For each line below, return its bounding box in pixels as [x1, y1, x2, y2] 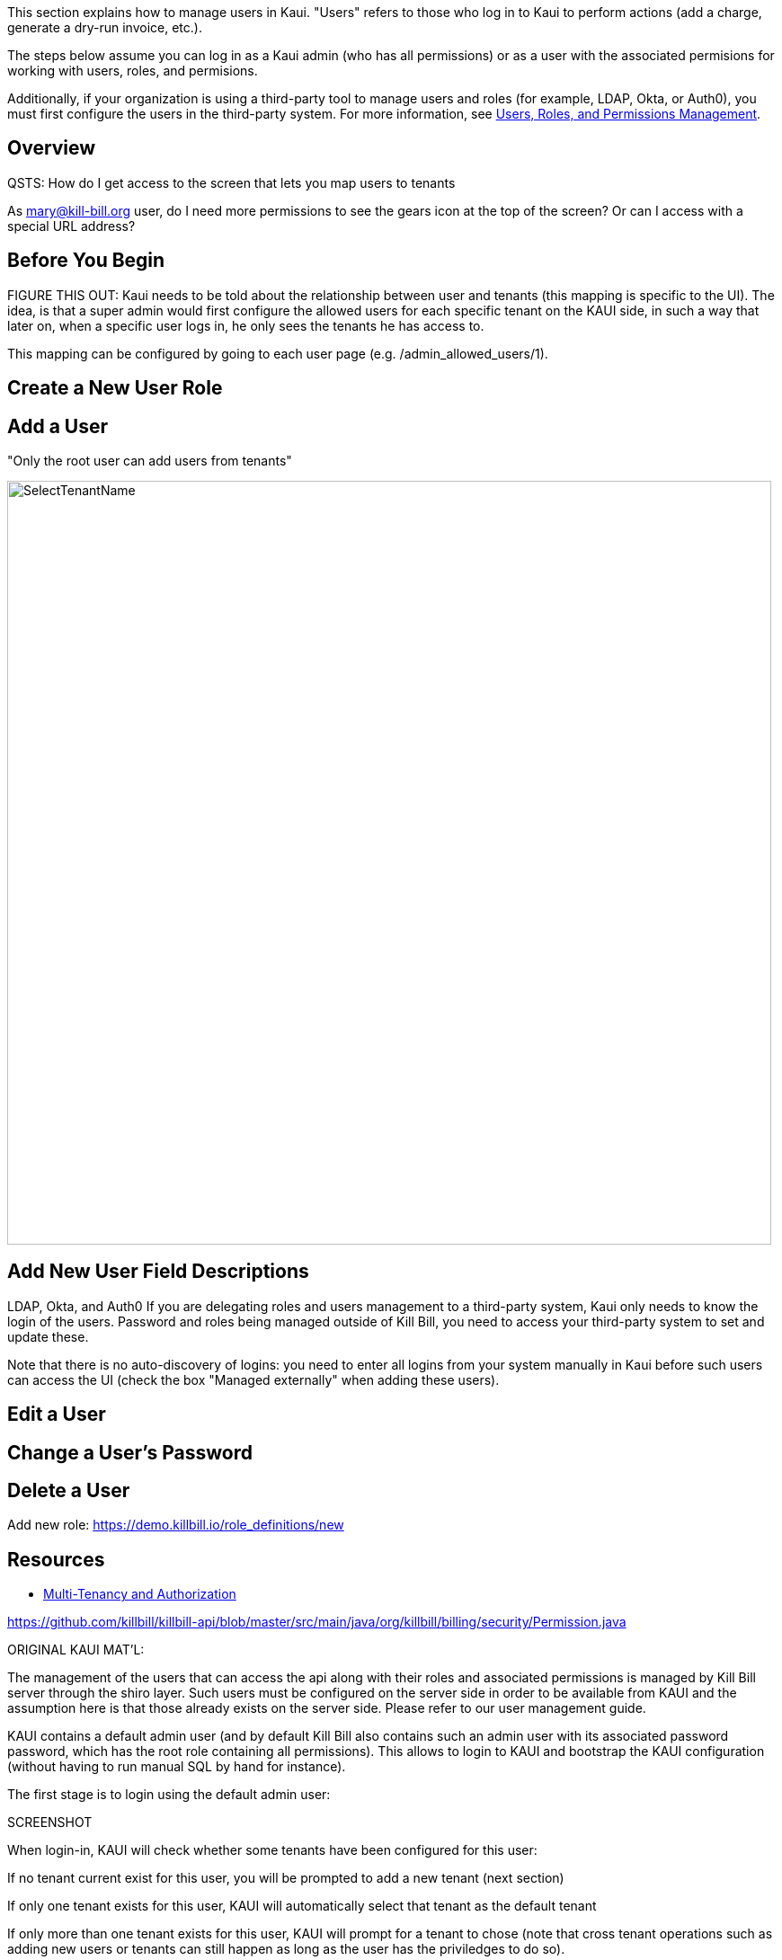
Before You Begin [7, 249, 165, 272]
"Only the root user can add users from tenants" [7, 452, 292, 468]
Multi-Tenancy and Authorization [43, 1586, 236, 1602]
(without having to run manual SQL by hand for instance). [7, 1759, 346, 1775]
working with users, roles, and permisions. [7, 63, 258, 78]
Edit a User [7, 1403, 106, 1426]
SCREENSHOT [7, 1814, 93, 1831]
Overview [7, 137, 96, 160]
